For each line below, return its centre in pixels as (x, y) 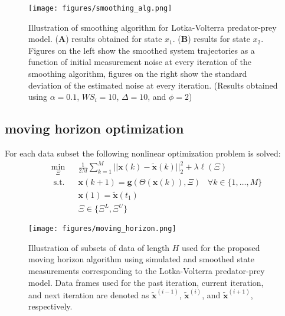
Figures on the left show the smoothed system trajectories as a (142, 50)
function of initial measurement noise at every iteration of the (140, 62)
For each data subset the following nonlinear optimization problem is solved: (143, 153)
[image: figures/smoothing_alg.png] (100, 8)
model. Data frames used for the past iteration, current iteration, (146, 282)
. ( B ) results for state (211, 39)
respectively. (50, 306)
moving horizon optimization (94, 128)
